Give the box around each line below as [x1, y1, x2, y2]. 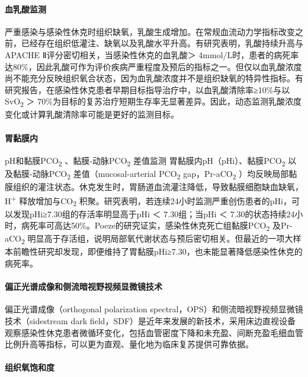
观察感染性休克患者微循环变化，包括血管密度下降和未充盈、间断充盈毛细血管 [5, 326, 303, 338]
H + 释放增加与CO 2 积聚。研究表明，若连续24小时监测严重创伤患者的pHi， [5, 192, 291, 208]
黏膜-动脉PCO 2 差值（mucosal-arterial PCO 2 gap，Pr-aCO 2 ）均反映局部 [12, 167, 289, 181]
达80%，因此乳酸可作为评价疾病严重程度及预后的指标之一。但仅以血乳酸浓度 [5, 60, 302, 72]
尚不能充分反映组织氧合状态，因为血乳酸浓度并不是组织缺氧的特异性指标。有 [5, 72, 303, 84]
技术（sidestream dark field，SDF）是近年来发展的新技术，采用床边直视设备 [5, 314, 296, 327]
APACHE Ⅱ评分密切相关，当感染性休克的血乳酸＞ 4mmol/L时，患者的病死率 [5, 48, 299, 61]
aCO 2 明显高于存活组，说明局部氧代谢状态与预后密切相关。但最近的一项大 [5, 232, 293, 246]
